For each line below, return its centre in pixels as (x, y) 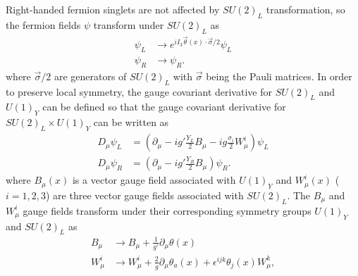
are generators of (90, 76)
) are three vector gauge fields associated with (144, 195)
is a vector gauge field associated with (154, 180)
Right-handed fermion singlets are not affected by (113, 9)
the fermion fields (43, 24)
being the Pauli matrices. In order (279, 76)
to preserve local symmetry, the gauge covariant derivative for (139, 91)
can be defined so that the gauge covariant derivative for (164, 107)
